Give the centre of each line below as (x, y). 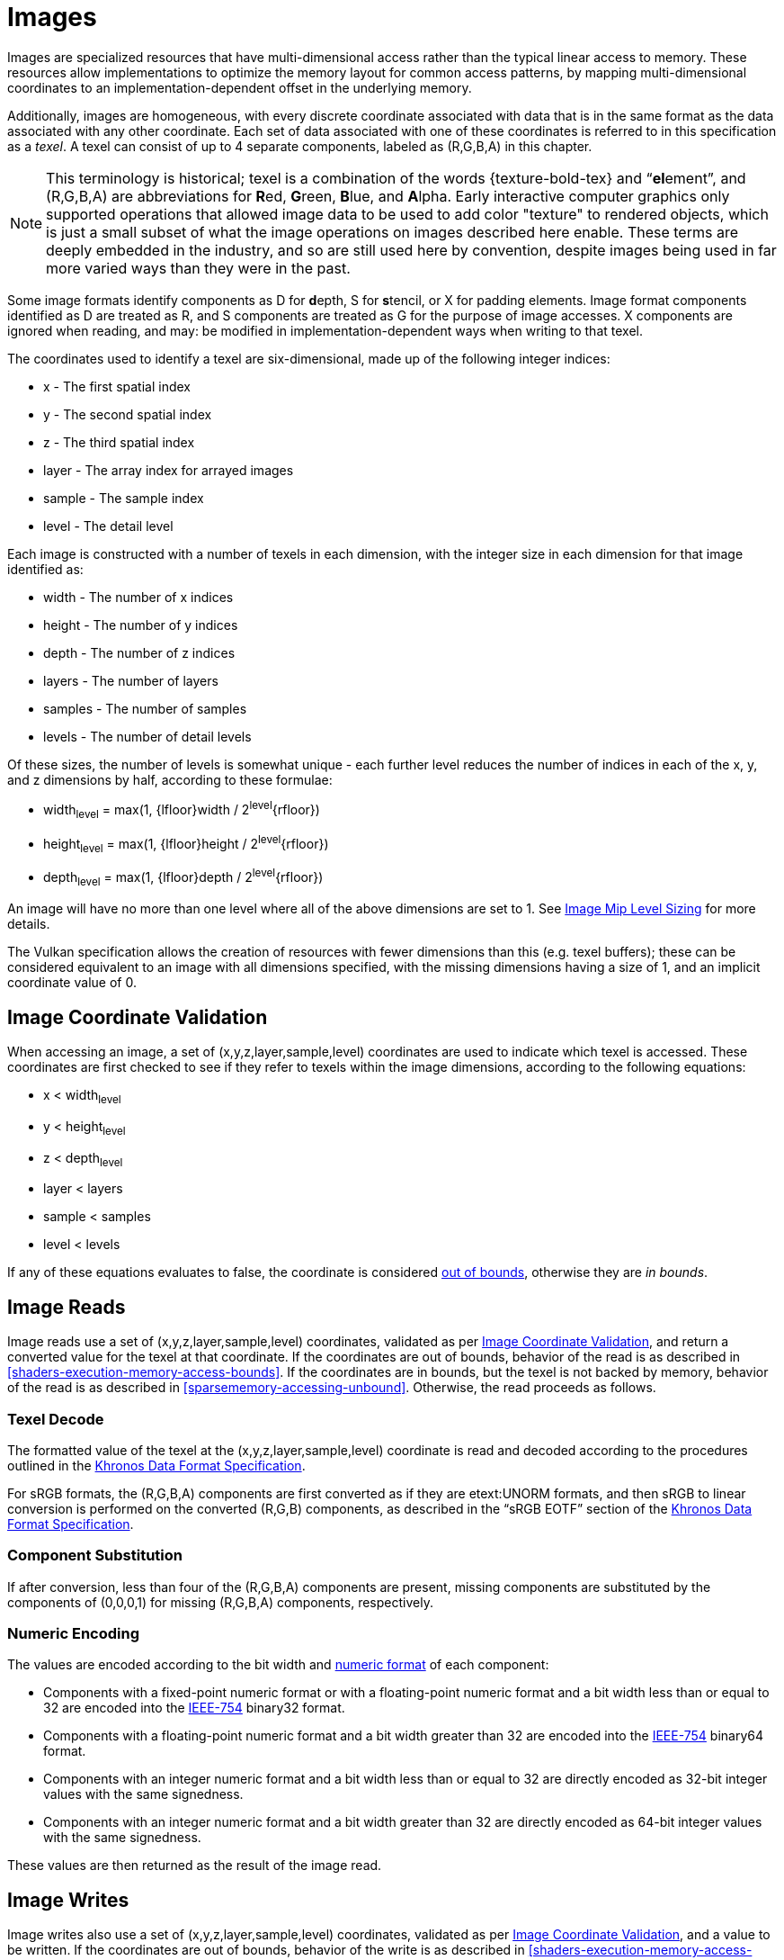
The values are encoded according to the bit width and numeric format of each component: (278, 1665)
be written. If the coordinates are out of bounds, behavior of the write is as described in (266, 1950)
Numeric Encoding (74, 1634)
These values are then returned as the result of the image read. (195, 1866)
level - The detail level (108, 526)
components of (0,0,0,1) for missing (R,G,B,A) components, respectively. (220, 1602)
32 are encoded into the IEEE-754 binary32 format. (194, 1708)
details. (29, 924)
